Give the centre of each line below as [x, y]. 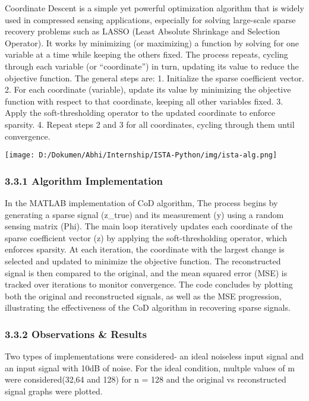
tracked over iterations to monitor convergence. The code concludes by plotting [149, 284]
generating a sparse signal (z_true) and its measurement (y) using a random [144, 214]
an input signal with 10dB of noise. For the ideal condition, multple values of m [150, 367]
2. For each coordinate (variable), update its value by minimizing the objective [148, 89]
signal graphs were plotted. [54, 391]
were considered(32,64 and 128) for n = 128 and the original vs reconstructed [146, 379]
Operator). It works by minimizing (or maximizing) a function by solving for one [152, 42]
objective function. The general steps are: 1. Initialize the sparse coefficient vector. [154, 78]
